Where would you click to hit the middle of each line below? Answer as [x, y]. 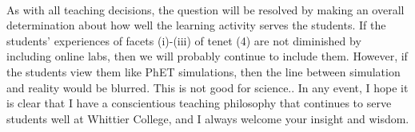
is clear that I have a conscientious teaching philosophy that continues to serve [199, 103]
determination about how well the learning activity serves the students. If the [196, 25]
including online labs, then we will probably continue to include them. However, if [207, 56]
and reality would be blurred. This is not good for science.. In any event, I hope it [207, 87]
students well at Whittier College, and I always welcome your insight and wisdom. [208, 118]
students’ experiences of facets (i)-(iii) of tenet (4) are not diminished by [184, 40]
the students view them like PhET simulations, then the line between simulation [204, 71]
